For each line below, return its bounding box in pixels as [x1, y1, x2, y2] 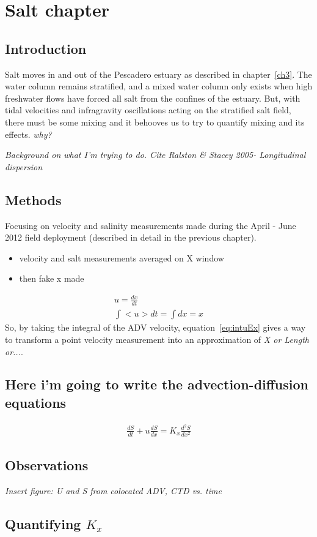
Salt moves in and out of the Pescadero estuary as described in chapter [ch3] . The [5, 67, 312, 80]
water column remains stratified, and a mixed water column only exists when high [5, 80, 313, 92]
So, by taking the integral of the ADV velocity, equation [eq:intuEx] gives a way [5, 321, 306, 334]
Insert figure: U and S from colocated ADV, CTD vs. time [5, 484, 222, 497]
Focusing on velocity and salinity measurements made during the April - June [5, 219, 296, 231]
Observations [5, 456, 89, 475]
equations [5, 392, 67, 411]
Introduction [5, 39, 87, 58]
